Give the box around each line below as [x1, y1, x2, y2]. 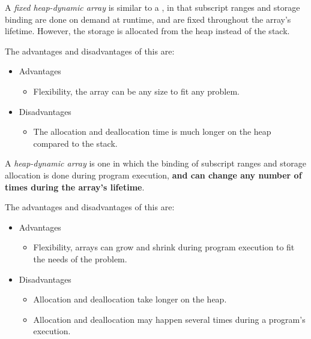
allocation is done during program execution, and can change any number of [5, 168, 302, 181]
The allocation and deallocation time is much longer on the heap [33, 125, 271, 138]
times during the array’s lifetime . [5, 180, 145, 193]
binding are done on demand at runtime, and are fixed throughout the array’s [5, 13, 291, 25]
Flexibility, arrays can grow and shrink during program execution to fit [33, 241, 295, 253]
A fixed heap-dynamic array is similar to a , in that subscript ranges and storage [5, 1, 300, 13]
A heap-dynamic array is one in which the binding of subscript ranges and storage [5, 157, 306, 169]
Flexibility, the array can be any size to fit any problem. [33, 84, 240, 97]
